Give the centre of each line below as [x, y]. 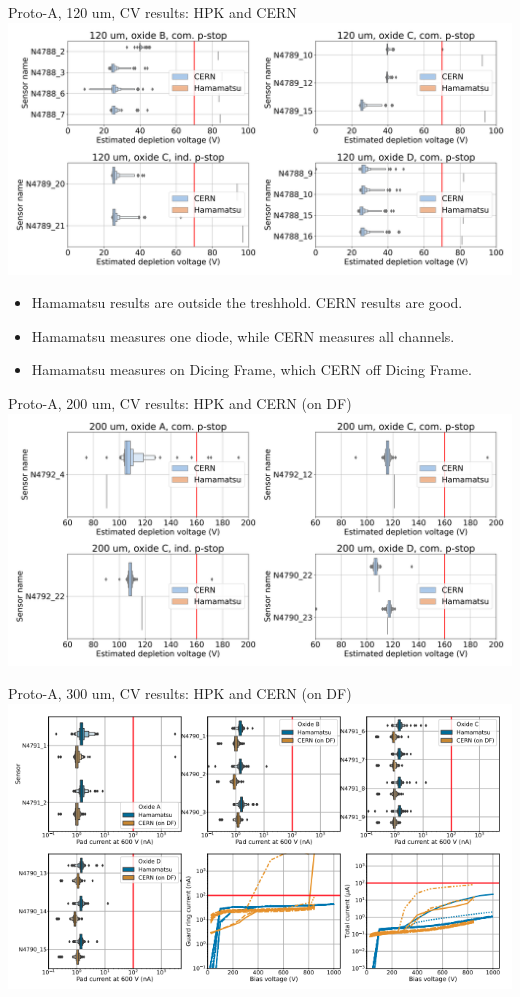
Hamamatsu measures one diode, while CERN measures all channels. [243, 335]
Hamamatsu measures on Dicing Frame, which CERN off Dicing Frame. [251, 369]
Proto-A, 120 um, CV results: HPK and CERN [152, 12]
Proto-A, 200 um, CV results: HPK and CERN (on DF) [180, 402]
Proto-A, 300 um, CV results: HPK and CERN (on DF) [180, 693]
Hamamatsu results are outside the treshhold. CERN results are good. [247, 302]
